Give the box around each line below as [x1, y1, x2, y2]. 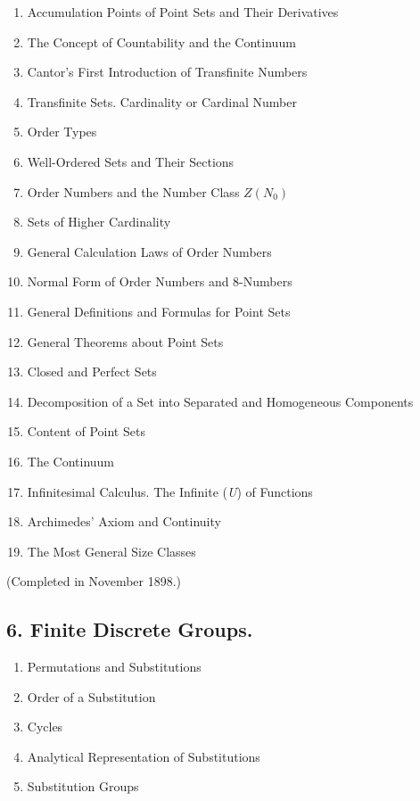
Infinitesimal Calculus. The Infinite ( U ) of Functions [27, 482, 313, 500]
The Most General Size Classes [27, 541, 196, 560]
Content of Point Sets [27, 422, 145, 441]
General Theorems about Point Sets [27, 332, 224, 351]
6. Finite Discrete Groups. [6, 615, 253, 643]
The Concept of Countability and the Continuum [27, 32, 296, 51]
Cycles [27, 717, 63, 736]
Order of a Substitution [27, 687, 156, 706]
